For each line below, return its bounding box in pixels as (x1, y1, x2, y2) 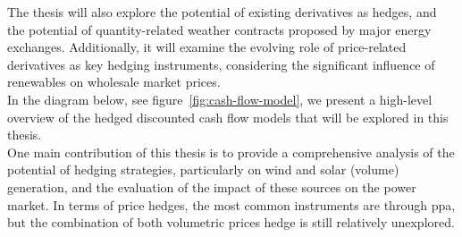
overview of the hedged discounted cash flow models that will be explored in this (7, 107, 449, 126)
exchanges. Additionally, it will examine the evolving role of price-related (7, 38, 407, 56)
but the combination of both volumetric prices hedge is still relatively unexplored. (7, 213, 455, 232)
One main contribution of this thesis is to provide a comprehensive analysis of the (7, 142, 455, 161)
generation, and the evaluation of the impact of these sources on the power (7, 177, 416, 196)
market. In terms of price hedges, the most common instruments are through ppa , (7, 195, 456, 214)
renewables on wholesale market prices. (7, 72, 221, 91)
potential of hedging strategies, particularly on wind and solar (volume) (7, 160, 399, 179)
